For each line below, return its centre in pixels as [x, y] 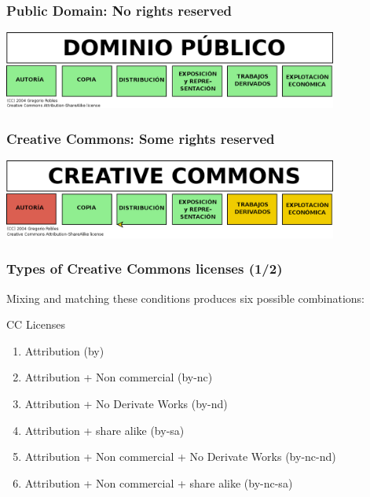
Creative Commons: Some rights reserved [141, 138]
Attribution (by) [64, 350]
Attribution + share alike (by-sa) [104, 430]
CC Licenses [36, 324]
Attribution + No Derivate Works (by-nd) [126, 404]
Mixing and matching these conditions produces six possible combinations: [185, 298]
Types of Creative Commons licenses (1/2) [145, 269]
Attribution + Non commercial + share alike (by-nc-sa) [159, 482]
